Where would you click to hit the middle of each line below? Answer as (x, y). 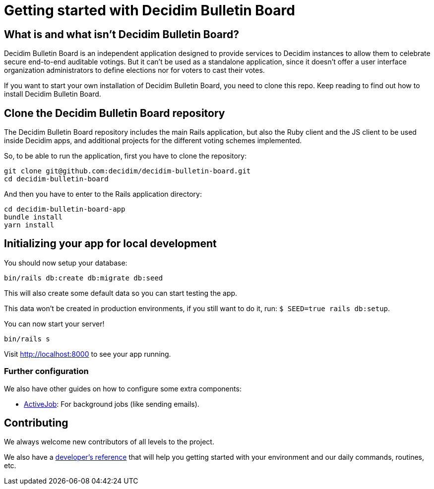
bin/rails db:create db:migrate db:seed (84, 278)
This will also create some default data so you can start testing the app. (121, 293)
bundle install (33, 217)
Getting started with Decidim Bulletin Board (150, 10)
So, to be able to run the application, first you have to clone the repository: (125, 156)
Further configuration (46, 371)
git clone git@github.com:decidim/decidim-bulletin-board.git (127, 171)
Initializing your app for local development (110, 244)
